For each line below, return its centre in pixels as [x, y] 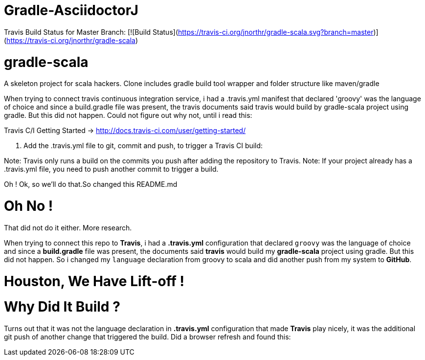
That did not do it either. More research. [68, 227]
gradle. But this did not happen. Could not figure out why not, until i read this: [128, 115]
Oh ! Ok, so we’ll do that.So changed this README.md [91, 184]
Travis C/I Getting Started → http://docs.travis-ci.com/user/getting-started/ [125, 131]
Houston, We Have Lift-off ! [94, 281]
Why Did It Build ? [62, 307]
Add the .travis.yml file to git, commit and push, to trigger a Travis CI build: [143, 146]
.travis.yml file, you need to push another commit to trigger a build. [111, 169]
